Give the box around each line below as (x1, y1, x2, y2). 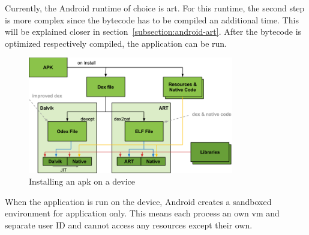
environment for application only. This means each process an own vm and (5, 207, 280, 219)
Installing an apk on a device (29, 175, 136, 188)
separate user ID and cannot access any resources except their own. (5, 219, 253, 231)
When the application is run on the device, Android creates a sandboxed (5, 195, 272, 207)
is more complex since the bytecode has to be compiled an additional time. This (5, 13, 299, 26)
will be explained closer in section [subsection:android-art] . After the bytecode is (5, 25, 302, 38)
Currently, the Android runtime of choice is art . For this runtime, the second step (5, 2, 305, 14)
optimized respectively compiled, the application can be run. (5, 37, 227, 49)
